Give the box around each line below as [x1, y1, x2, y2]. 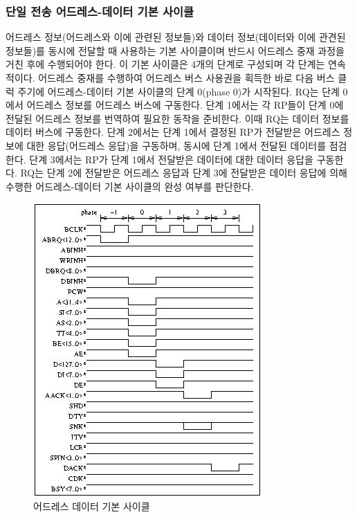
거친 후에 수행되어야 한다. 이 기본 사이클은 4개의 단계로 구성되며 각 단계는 [6, 57, 325, 71]
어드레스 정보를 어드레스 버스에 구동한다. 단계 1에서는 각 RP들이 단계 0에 [26, 98, 344, 112]
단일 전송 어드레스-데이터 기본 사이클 [6, 2, 194, 19]
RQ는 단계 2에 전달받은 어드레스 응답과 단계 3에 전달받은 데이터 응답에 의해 [20, 165, 347, 180]
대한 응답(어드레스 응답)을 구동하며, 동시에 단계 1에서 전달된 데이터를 [26, 138, 327, 152]
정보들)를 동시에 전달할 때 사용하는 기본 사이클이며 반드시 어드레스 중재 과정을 [6, 43, 345, 57]
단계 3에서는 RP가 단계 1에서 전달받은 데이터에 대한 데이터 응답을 [29, 152, 313, 166]
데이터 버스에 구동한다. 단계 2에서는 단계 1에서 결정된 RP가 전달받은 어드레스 [6, 125, 340, 139]
